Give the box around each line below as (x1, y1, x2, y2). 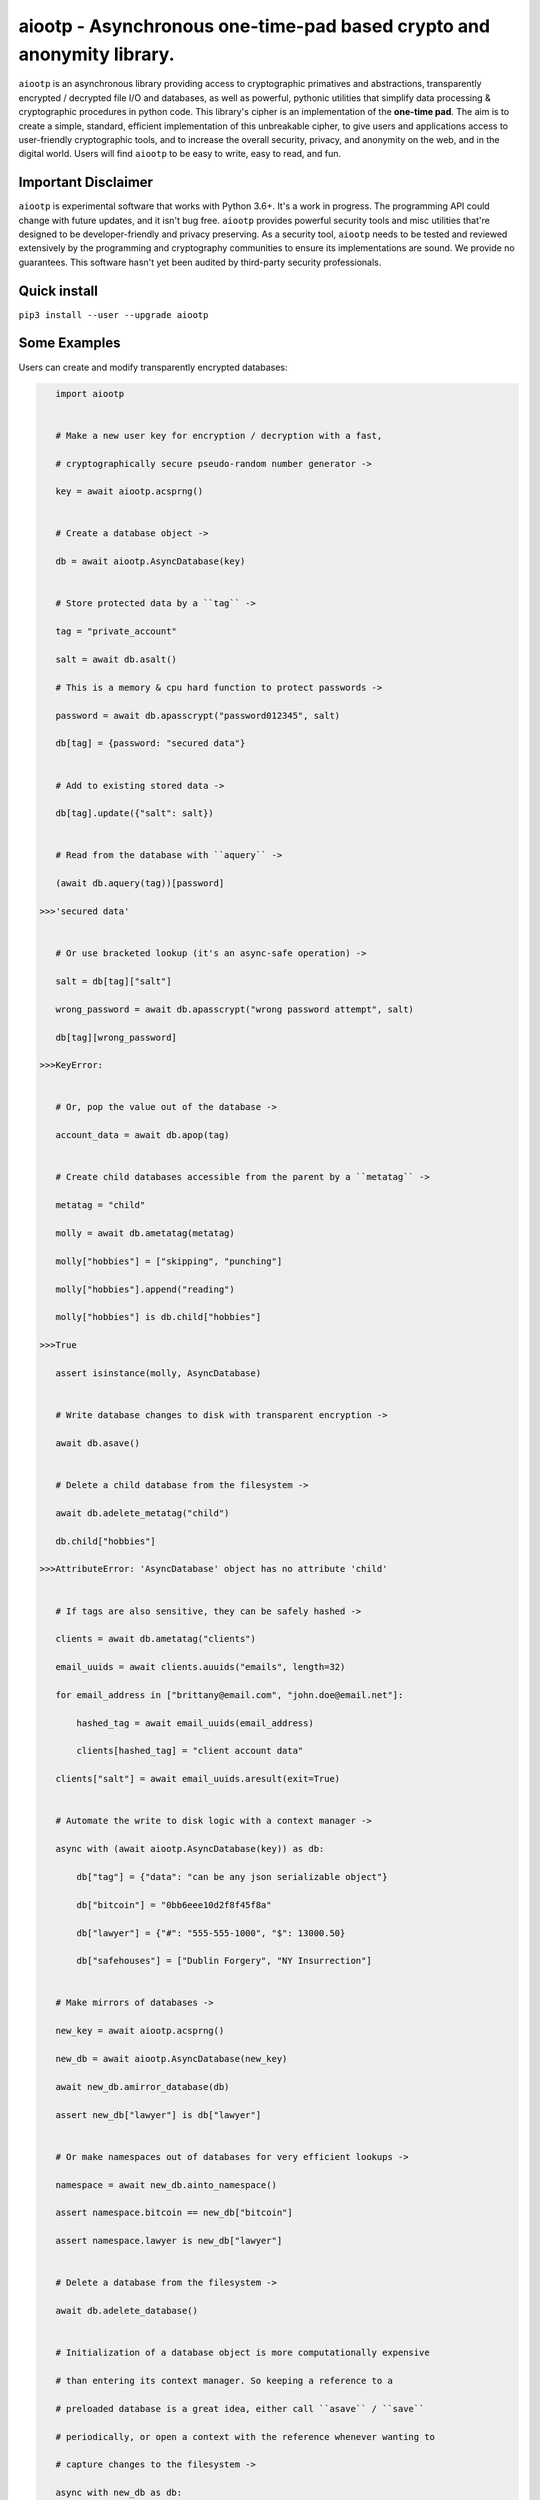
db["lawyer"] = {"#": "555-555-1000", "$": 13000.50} (76, 1927, 346, 1939)
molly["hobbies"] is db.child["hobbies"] (55, 1311, 262, 1323)
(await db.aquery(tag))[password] (55, 878, 225, 889)
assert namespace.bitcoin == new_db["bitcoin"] (55, 2207, 294, 2219)
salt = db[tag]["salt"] (55, 975, 172, 987)
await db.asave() (55, 1437, 140, 1449)
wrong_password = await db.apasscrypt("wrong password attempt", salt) (55, 1003, 415, 1015)
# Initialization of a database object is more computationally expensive (55, 2347, 430, 2359)
